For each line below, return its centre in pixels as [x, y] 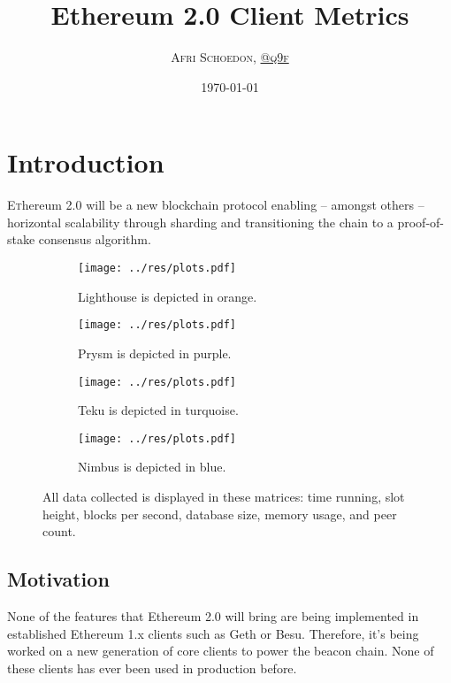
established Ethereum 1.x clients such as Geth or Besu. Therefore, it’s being [213, 633]
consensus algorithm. [95, 239]
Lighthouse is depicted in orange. [168, 296]
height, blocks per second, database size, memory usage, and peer [220, 514]
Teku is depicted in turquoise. [158, 410]
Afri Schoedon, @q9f [230, 57]
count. [59, 531]
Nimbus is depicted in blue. [152, 467]
